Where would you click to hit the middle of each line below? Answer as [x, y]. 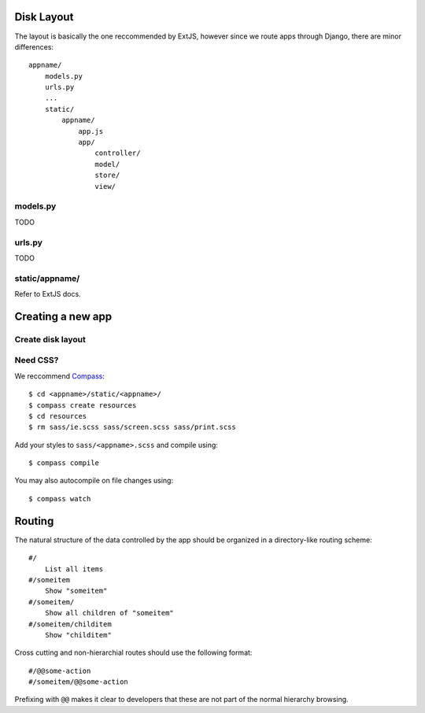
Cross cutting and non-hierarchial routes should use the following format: [133, 652]
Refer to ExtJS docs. [48, 294]
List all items [74, 569]
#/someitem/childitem [70, 624]
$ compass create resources [83, 405]
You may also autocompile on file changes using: [94, 481]
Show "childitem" [78, 635]
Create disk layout [50, 339]
